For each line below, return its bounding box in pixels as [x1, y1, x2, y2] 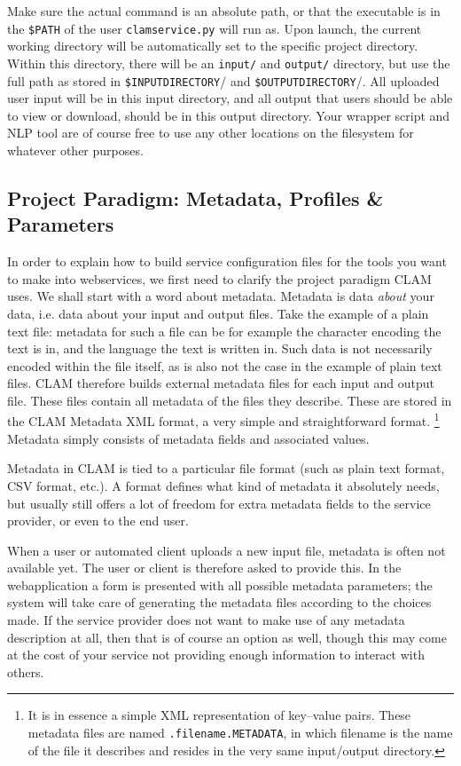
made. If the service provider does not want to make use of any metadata [7, 611, 405, 629]
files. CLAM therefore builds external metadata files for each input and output [7, 374, 435, 392]
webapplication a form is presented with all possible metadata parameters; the [7, 575, 433, 594]
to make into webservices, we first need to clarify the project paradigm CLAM [7, 269, 432, 288]
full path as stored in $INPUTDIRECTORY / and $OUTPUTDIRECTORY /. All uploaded [7, 71, 440, 90]
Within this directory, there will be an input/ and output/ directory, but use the [7, 53, 450, 72]
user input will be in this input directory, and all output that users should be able [7, 89, 453, 107]
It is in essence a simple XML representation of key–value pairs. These [27, 706, 411, 724]
